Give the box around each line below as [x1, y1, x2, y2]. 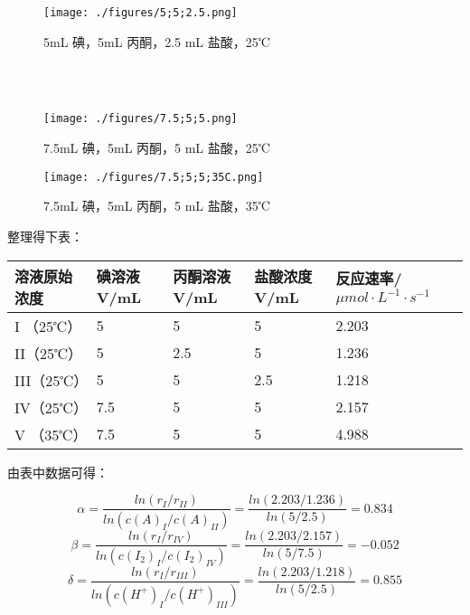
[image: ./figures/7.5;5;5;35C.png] [43, 170, 264, 184]
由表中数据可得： [7, 462, 108, 481]
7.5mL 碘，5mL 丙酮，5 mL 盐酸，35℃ [43, 196, 270, 215]
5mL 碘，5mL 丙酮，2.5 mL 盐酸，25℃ [43, 32, 270, 51]
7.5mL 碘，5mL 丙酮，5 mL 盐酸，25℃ [43, 138, 270, 157]
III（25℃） [14, 369, 89, 391]
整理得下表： [7, 226, 83, 245]
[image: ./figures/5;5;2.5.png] [43, 6, 238, 19]
